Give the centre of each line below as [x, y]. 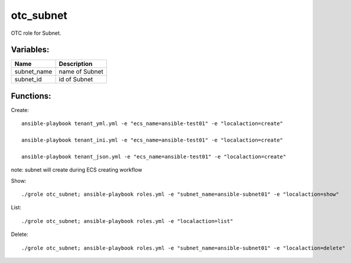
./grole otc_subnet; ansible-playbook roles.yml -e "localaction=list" [127, 221]
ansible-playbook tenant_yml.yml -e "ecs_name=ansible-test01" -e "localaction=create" [152, 124]
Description [76, 64]
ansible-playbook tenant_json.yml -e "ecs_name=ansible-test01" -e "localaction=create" [154, 157]
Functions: [31, 96]
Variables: [30, 50]
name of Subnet [81, 72]
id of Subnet [76, 80]
